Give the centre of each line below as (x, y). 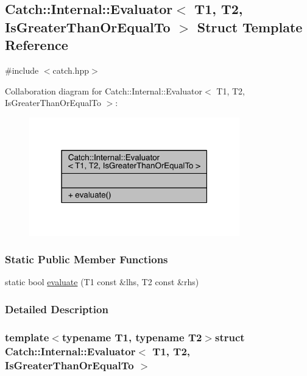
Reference (37, 45)
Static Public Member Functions (86, 259)
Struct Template (250, 27)
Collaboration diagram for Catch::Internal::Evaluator (104, 90)
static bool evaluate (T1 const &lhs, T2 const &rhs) (102, 282)
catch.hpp (71, 70)
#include (22, 70)
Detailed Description (57, 309)
